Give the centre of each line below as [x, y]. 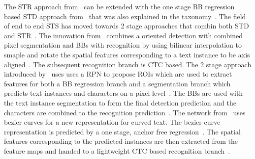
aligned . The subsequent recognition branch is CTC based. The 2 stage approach [128, 64]
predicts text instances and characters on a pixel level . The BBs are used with [124, 93]
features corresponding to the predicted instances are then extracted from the [121, 141]
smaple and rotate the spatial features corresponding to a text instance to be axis [127, 54]
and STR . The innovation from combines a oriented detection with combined [123, 35]
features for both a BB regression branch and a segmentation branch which [117, 83]
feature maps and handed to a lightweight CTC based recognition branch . [117, 150]
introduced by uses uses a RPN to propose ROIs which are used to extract [118, 74]
